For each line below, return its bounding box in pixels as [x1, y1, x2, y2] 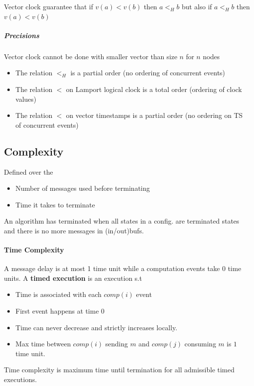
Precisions [4, 30, 40, 40]
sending [105, 339, 128, 349]
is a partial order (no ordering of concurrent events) [70, 68, 225, 78]
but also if [181, 1, 212, 11]
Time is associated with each [15, 289, 102, 299]
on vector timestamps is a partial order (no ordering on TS [66, 110, 243, 120]
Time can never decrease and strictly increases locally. [15, 322, 177, 332]
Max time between [15, 339, 71, 349]
